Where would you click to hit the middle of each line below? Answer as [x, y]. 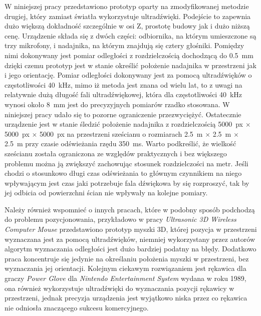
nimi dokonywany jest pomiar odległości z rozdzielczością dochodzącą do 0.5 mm [129, 55]
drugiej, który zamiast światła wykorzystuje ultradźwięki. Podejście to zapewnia [128, 16]
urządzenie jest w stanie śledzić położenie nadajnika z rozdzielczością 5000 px [124, 124]
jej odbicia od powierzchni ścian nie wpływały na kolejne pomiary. [106, 193]
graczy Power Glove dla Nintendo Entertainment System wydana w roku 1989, [125, 278]
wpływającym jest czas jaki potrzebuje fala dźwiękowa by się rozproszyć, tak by [127, 183]
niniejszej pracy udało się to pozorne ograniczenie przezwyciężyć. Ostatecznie [123, 114]
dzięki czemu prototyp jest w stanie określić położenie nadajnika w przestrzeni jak [130, 65]
